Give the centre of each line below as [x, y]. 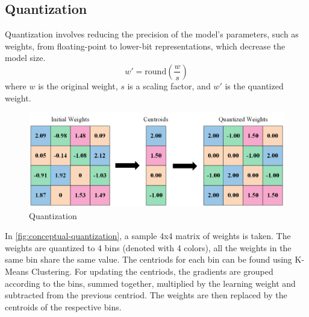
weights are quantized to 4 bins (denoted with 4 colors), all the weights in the [148, 247]
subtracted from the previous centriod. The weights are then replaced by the [146, 295]
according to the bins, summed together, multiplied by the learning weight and [150, 283]
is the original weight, [78, 85]
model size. [25, 58]
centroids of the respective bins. [63, 306]
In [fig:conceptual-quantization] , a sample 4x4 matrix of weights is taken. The [148, 236]
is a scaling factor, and [169, 85]
